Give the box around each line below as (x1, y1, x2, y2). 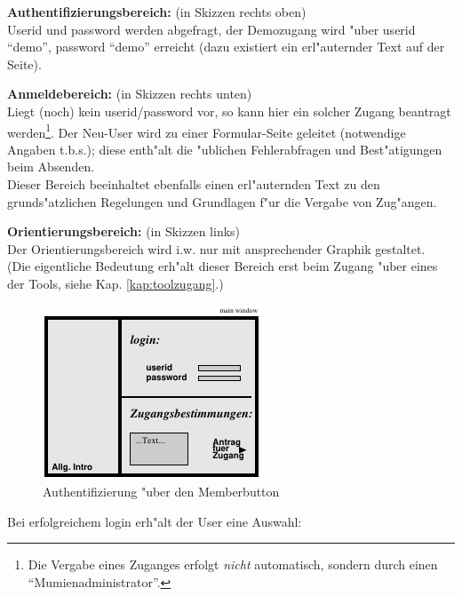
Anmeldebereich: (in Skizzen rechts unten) (7, 84, 252, 103)
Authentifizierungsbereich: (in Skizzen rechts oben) (7, 3, 307, 20)
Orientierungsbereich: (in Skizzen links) (7, 222, 241, 241)
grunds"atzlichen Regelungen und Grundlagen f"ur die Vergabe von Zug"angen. (7, 192, 437, 211)
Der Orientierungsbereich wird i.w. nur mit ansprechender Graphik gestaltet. (7, 239, 426, 258)
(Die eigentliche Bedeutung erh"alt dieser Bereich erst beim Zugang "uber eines (7, 257, 438, 275)
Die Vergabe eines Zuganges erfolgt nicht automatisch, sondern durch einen (28, 555, 438, 574)
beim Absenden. (7, 157, 95, 176)
